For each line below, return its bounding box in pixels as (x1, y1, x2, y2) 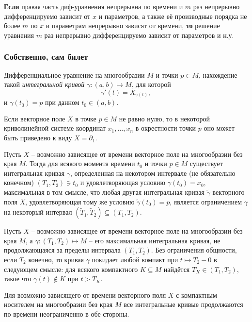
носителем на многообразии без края (4, 299, 113, 309)
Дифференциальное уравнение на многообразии (4, 69, 145, 80)
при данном (45, 97, 79, 107)
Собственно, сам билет (4, 51, 88, 63)
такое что (4, 273, 31, 284)
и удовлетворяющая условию (80, 177, 166, 187)
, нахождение (199, 69, 237, 80)
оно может (204, 123, 235, 133)
